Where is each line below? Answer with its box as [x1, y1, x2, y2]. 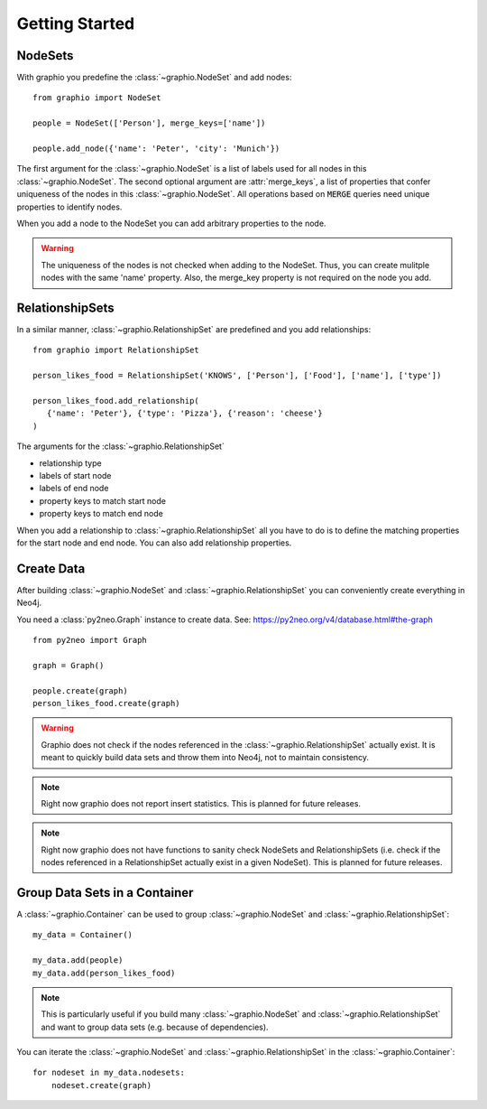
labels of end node [39, 483, 109, 494]
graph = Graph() [32, 660, 105, 670]
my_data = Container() [32, 930, 133, 940]
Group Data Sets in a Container [16, 885, 194, 900]
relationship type [39, 457, 103, 469]
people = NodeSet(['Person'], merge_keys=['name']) [32, 118, 266, 128]
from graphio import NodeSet [32, 93, 161, 103]
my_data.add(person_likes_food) [32, 967, 176, 978]
